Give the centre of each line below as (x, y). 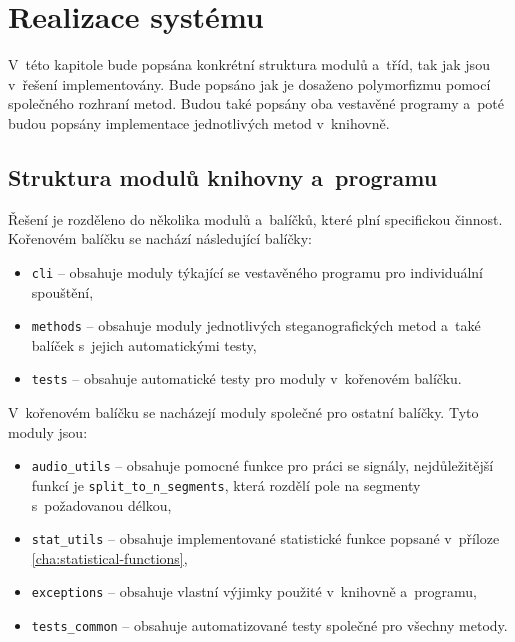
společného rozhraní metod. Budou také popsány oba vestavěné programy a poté (256, 103)
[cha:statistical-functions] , (109, 557)
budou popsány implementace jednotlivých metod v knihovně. (199, 122)
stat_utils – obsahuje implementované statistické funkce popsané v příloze (265, 538)
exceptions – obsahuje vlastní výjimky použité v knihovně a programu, (254, 591)
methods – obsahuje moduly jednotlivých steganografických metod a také (256, 325)
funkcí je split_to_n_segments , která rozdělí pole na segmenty (226, 484)
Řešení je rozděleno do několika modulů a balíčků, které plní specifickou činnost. (255, 218)
